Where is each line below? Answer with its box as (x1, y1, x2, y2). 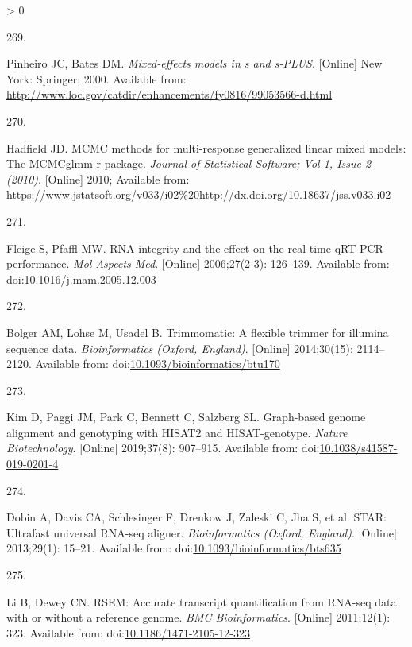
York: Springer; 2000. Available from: (6, 70, 187, 87)
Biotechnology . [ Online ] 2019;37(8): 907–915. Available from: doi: (6, 440, 320, 456)
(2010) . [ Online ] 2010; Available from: (6, 170, 190, 187)
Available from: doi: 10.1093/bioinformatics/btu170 (35, 355, 280, 372)
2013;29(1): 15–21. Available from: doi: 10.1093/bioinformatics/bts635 (6, 540, 341, 556)
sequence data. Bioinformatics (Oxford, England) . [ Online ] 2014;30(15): (6, 339, 353, 356)
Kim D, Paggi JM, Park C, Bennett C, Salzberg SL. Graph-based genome (6, 409, 366, 425)
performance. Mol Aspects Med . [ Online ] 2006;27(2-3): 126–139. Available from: (6, 255, 390, 272)
